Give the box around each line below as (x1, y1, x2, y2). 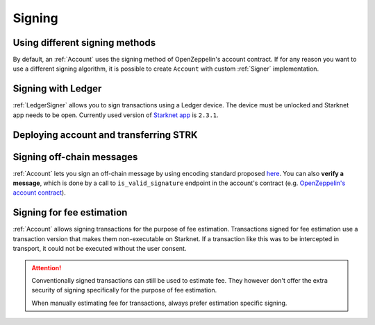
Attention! (31, 263, 62, 272)
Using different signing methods (12, 37, 156, 49)
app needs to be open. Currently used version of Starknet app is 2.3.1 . (12, 111, 219, 119)
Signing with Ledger (12, 83, 102, 95)
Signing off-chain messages (12, 151, 138, 163)
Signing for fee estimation (12, 207, 128, 218)
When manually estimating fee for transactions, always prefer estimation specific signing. (31, 299, 287, 307)
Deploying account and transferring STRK (12, 129, 198, 141)
